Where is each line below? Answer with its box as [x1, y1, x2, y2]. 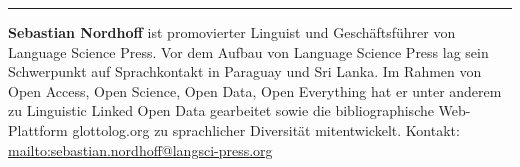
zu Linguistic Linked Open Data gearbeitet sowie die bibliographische [8, 100, 434, 121]
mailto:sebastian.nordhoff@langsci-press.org [8, 139, 273, 160]
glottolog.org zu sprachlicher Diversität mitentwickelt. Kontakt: [72, 119, 460, 140]
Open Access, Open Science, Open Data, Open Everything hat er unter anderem [8, 80, 502, 101]
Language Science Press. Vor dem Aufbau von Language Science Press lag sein [8, 41, 489, 62]
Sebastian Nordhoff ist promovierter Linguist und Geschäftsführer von [8, 22, 456, 42]
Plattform [8, 119, 68, 140]
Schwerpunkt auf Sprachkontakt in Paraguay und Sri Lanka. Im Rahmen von [8, 61, 482, 82]
